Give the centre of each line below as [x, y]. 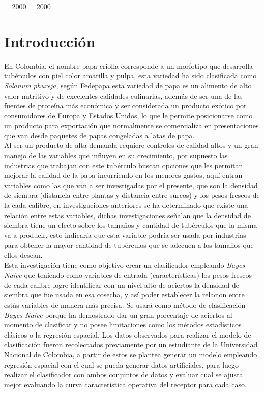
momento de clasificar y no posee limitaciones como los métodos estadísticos [123, 325]
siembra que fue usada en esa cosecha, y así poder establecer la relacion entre [124, 295]
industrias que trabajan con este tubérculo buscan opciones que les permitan [124, 165]
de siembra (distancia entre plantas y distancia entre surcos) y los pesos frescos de [132, 195]
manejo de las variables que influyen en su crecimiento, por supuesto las [116, 155]
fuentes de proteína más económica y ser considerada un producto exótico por [125, 105]
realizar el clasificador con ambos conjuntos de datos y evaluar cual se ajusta [124, 374]
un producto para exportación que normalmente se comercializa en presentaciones [131, 125]
